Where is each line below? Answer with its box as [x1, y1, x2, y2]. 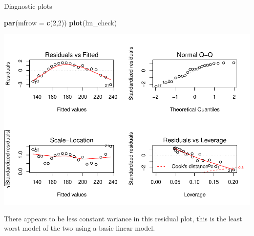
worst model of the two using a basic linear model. [4, 223, 155, 233]
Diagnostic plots [4, 1, 52, 11]
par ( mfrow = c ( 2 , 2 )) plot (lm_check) [4, 17, 117, 27]
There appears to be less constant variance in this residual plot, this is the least [4, 213, 242, 223]
